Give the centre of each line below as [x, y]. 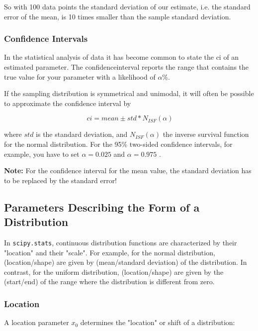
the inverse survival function [206, 134]
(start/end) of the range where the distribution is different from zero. [109, 281]
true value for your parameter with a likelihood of [80, 76]
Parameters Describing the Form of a [102, 207]
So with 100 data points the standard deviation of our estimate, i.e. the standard [127, 6]
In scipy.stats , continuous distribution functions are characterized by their [121, 242]
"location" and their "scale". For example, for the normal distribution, [110, 252]
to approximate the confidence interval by [68, 103]
